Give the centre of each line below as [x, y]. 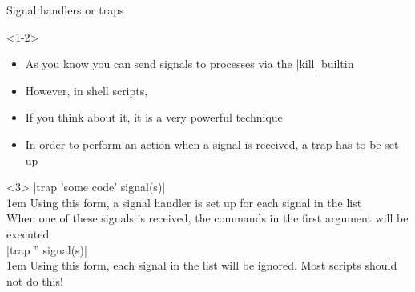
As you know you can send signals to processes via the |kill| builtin [189, 64]
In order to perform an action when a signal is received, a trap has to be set [212, 144]
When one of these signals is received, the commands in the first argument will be [207, 218]
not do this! [35, 280]
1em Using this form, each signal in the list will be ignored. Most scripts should [202, 265]
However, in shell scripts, [87, 90]
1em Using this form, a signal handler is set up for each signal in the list [184, 202]
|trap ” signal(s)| [47, 249]
